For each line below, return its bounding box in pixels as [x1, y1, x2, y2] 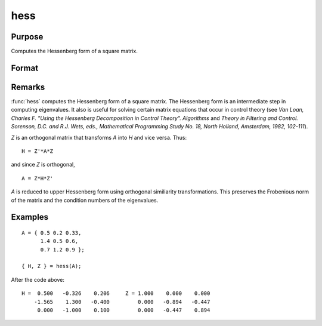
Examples [11, 212, 49, 222]
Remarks [11, 82, 45, 92]
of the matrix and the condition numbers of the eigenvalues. [11, 196, 159, 204]
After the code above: [11, 276, 65, 283]
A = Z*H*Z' [21, 175, 54, 182]
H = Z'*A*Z [21, 147, 54, 155]
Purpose [11, 32, 44, 42]
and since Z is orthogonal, [11, 161, 75, 168]
